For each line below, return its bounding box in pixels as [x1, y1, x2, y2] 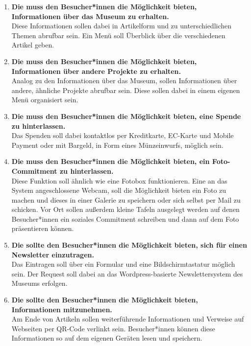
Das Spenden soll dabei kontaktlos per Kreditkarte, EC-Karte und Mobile [11, 130, 234, 140]
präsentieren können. [11, 223, 74, 233]
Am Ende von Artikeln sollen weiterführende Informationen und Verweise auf [11, 314, 244, 324]
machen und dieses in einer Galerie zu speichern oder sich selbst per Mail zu [11, 194, 241, 205]
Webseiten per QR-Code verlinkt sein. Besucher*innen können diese [11, 323, 215, 333]
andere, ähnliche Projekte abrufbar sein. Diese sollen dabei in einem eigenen [11, 85, 240, 95]
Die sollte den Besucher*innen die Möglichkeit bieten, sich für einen [11, 240, 247, 250]
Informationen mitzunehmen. [11, 304, 112, 314]
